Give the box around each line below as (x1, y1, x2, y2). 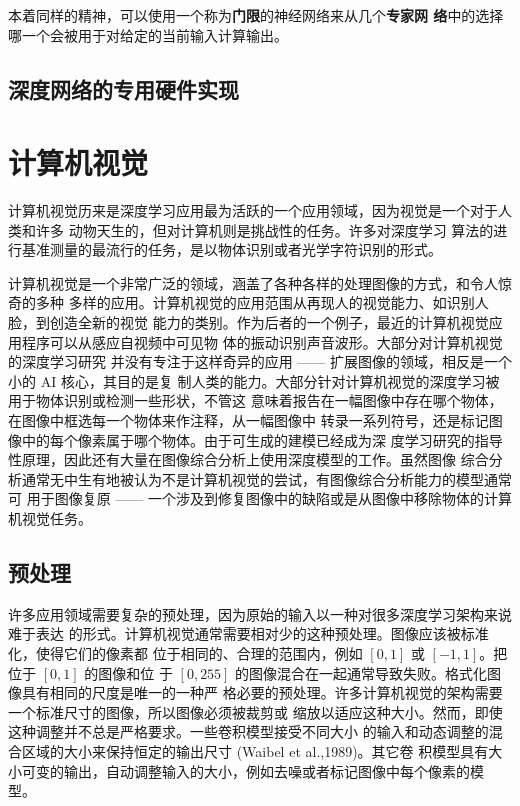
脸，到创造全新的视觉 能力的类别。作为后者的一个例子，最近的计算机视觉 (8, 312, 489, 333)
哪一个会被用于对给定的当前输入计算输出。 (8, 24, 288, 45)
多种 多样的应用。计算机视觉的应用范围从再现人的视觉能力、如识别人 (35, 292, 489, 313)
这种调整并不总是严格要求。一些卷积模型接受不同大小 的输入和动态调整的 (8, 721, 489, 742)
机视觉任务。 (8, 508, 92, 528)
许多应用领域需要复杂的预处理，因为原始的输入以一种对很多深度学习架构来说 (8, 603, 512, 624)
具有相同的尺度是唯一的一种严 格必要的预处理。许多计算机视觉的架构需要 (21, 682, 503, 703)
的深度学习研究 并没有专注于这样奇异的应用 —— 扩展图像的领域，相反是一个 (8, 351, 512, 372)
